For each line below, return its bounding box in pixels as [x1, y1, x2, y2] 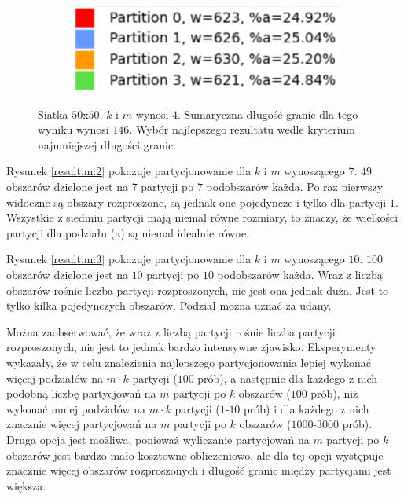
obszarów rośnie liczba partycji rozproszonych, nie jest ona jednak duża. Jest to [6, 281, 389, 298]
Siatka [38, 105, 68, 122]
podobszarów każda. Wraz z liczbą [217, 266, 383, 283]
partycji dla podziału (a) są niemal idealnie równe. [6, 224, 249, 240]
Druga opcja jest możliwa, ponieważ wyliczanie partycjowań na [6, 431, 310, 447]
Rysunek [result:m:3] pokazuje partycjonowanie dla [6, 251, 252, 267]
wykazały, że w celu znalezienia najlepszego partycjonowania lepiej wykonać [6, 354, 372, 370]
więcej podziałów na [6, 369, 103, 386]
